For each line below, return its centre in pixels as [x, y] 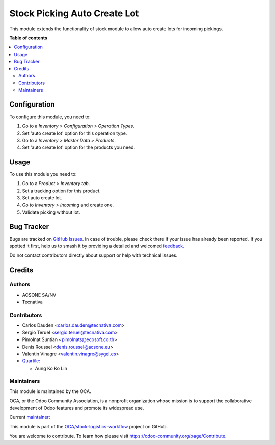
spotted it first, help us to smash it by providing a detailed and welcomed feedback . [97, 246]
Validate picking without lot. [51, 212]
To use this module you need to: [43, 174]
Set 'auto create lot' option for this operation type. [75, 133]
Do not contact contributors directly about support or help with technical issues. [93, 255]
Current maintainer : [30, 417]
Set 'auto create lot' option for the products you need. [78, 147]
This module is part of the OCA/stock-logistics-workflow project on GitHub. [89, 427]
